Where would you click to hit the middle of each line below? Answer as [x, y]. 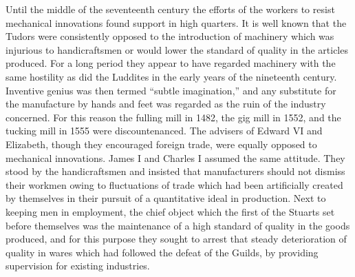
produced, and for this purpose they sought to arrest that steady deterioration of [176, 239]
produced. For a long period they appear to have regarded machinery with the [171, 63]
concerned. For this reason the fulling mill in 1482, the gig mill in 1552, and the [173, 117]
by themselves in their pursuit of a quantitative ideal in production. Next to [166, 198]
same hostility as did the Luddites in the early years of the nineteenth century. [171, 76]
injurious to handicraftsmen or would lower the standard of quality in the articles [177, 49]
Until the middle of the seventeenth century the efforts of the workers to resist [170, 9]
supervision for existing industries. [78, 266]
